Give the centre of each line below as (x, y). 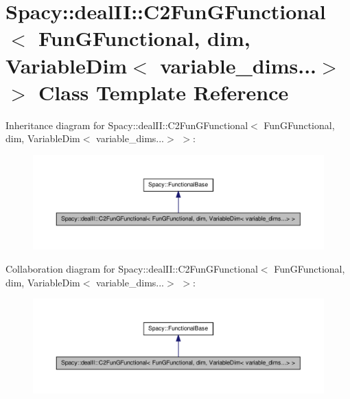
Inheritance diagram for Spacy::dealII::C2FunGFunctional (127, 125)
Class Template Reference (164, 92)
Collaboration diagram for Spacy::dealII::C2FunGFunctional (132, 268)
